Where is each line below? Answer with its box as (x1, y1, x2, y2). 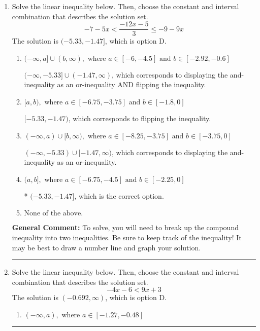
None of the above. (24, 210, 83, 217)
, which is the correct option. (74, 190, 164, 201)
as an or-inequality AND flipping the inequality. (57, 79, 206, 90)
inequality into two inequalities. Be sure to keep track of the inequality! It (12, 232, 242, 242)
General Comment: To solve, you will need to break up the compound (12, 222, 239, 233)
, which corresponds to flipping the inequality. (68, 113, 211, 124)
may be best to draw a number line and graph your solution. (12, 242, 201, 252)
